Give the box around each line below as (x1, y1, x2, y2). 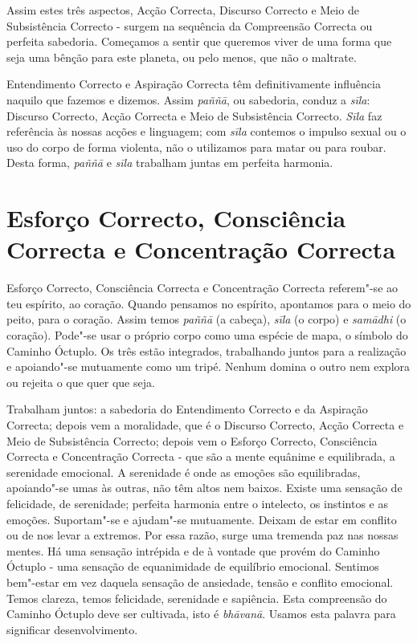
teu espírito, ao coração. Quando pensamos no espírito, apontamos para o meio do (6, 295, 411, 311)
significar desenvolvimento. (6, 621, 138, 637)
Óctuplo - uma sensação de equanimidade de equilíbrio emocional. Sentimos (6, 558, 379, 575)
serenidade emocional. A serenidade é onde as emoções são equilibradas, (6, 463, 361, 480)
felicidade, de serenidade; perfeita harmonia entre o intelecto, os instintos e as (6, 494, 388, 511)
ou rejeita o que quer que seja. (6, 373, 155, 390)
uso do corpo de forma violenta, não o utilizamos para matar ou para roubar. (6, 138, 386, 155)
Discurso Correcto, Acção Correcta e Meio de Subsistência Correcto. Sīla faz (6, 107, 382, 124)
